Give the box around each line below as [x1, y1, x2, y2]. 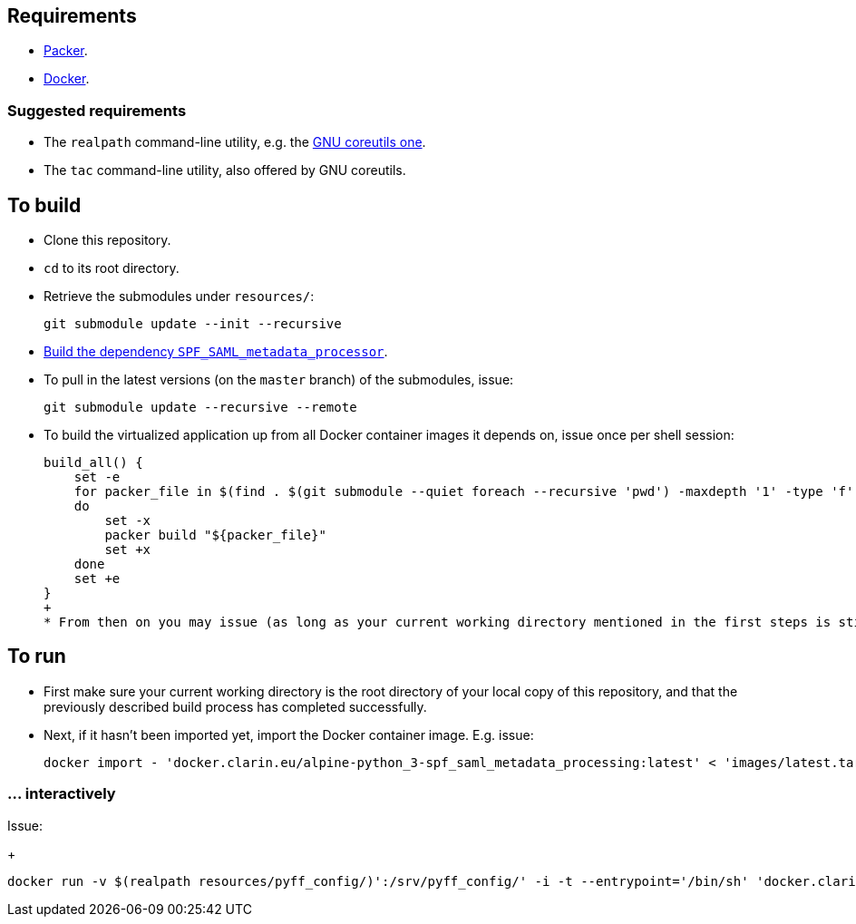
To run [7, 645, 66, 668]
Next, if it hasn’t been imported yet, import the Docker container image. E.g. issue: [44, 726, 534, 743]
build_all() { [44, 455, 143, 471]
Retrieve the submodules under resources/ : [44, 288, 315, 305]
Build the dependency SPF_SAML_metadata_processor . [44, 344, 388, 360]
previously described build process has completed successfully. [44, 698, 427, 715]
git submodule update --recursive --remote [44, 400, 357, 415]
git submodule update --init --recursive [44, 316, 342, 332]
